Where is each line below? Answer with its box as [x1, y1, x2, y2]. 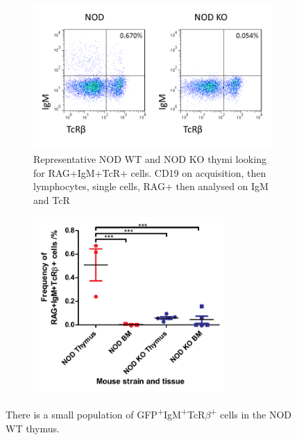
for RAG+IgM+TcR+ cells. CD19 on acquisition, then [33, 165, 266, 180]
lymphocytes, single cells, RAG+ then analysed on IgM [33, 179, 269, 194]
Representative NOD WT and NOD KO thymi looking [33, 152, 266, 166]
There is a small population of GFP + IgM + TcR [6, 405, 205, 421]
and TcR [33, 192, 70, 207]
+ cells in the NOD [210, 405, 292, 421]
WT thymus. [6, 421, 60, 435]
